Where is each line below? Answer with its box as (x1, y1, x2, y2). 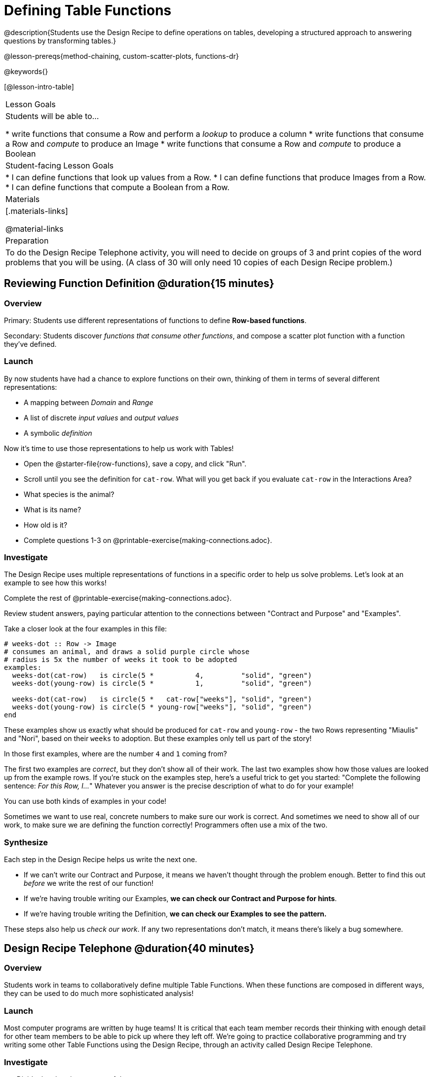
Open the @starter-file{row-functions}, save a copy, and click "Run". (24, 459, 247, 468)
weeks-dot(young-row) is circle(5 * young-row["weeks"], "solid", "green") (12, 703, 312, 711)
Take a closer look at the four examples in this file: (4, 624, 167, 633)
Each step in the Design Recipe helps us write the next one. (4, 855, 197, 864)
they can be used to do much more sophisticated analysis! (4, 989, 194, 998)
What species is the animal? (24, 490, 115, 498)
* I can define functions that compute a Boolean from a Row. (5, 182, 230, 192)
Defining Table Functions (4, 2, 172, 19)
